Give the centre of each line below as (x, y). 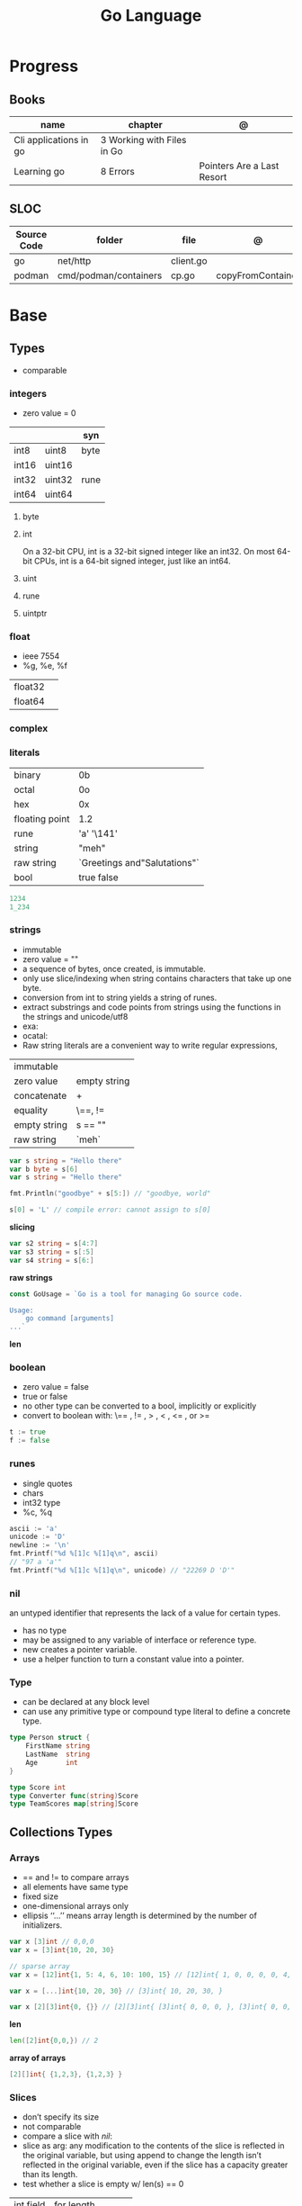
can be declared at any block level (86, 1702)
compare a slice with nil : (67, 2136)
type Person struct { (50, 1738)
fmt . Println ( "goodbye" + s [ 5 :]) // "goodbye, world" (110, 1193)
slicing (22, 1227)
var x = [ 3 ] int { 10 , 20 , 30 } (62, 1949)
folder (110, 239)
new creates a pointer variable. (80, 1650)
